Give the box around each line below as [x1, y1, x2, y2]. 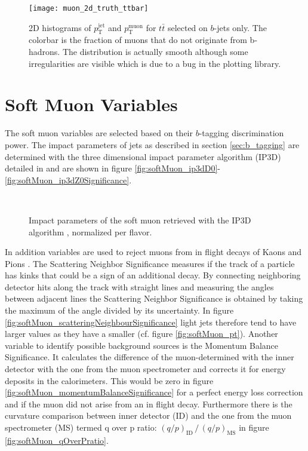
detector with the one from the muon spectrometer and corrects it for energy [5, 363, 286, 375]
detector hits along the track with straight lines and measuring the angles [5, 280, 274, 293]
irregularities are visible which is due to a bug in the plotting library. [29, 57, 281, 69]
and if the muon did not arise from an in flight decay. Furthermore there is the [5, 397, 292, 410]
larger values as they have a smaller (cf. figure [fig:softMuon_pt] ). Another [5, 327, 278, 340]
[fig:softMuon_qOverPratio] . [5, 434, 109, 446]
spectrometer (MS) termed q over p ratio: [5, 421, 157, 434]
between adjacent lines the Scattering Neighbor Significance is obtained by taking [5, 292, 303, 305]
